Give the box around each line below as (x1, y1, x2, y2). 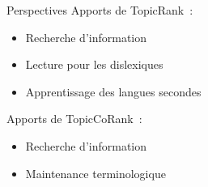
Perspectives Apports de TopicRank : (6, 2, 193, 18)
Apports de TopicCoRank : (6, 110, 142, 127)
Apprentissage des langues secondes (25, 83, 202, 100)
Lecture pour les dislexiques (25, 56, 163, 73)
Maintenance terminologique (25, 164, 166, 181)
